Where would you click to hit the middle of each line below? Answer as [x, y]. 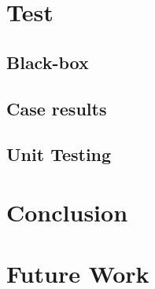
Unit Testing [59, 154]
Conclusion [67, 212]
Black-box [48, 62]
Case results [57, 108]
